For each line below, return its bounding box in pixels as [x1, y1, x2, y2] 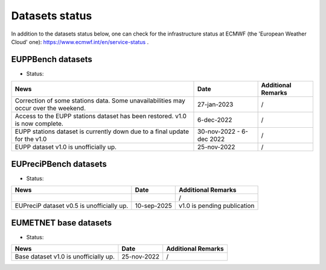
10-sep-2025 [135, 202, 172, 210]
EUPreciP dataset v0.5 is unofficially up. [14, 202, 129, 210]
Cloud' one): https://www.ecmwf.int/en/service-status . [11, 38, 149, 45]
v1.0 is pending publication [178, 202, 255, 210]
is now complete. [14, 119, 63, 128]
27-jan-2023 [197, 100, 234, 108]
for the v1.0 [14, 135, 47, 143]
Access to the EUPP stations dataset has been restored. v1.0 [14, 112, 187, 121]
